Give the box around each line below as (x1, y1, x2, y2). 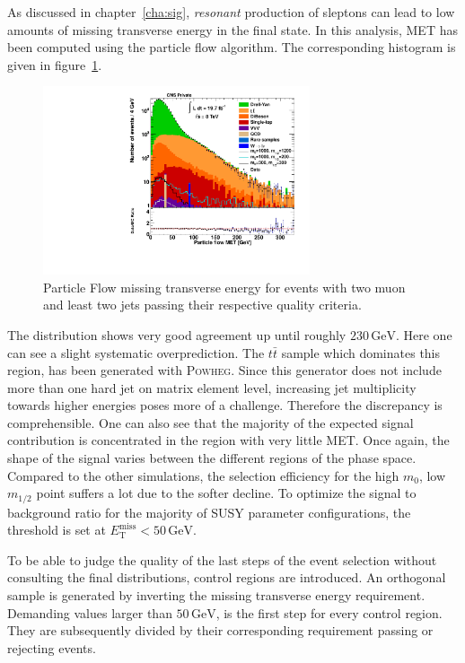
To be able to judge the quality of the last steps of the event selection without (7, 550, 437, 569)
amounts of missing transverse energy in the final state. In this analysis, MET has (7, 20, 458, 39)
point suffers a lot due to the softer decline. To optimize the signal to (36, 484, 417, 502)
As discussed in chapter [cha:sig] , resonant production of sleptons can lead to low (7, 3, 455, 21)
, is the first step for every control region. (215, 603, 443, 622)
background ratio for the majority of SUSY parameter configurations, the (7, 502, 411, 521)
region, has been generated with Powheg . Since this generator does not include (7, 361, 442, 379)
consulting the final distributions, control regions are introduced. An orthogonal (7, 568, 446, 587)
